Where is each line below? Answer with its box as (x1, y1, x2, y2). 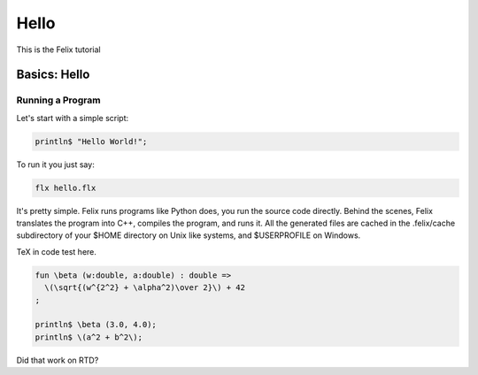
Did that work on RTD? (16, 355, 99, 365)
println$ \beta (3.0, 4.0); (35, 319, 157, 330)
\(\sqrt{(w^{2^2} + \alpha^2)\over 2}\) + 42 (44, 283, 245, 293)
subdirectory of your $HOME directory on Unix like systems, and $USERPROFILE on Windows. (16, 230, 361, 241)
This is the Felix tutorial (16, 44, 101, 55)
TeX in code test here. (16, 246, 97, 256)
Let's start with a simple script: (16, 112, 129, 123)
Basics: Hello (16, 67, 90, 82)
